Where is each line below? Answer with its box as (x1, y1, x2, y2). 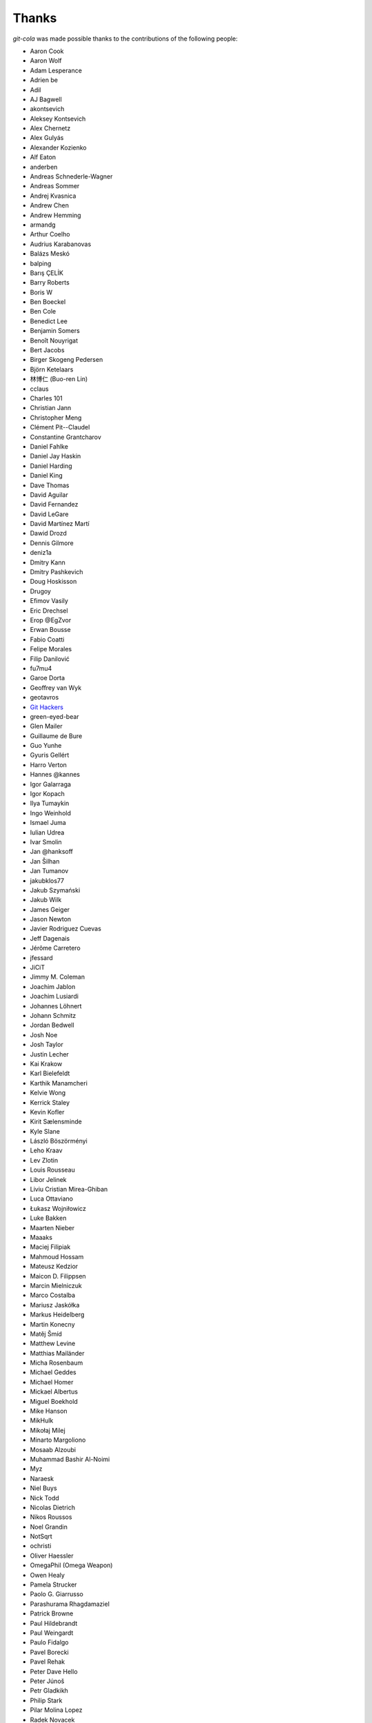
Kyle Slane (30, 1127, 60, 1135)
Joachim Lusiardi (30, 992, 79, 1001)
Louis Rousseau (30, 1165, 76, 1174)
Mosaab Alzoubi (30, 1445, 76, 1454)
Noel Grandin (30, 1522, 68, 1531)
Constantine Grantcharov (30, 433, 101, 441)
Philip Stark (30, 1696, 63, 1704)
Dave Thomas (30, 481, 70, 489)
